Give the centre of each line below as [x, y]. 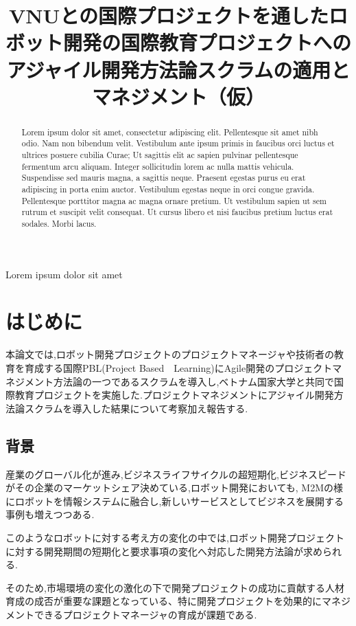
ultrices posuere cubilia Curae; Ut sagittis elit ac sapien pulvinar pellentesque [160, 155]
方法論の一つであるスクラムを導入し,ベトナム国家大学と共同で [193, 381]
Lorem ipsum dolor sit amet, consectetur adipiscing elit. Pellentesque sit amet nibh [170, 132]
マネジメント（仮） [178, 96]
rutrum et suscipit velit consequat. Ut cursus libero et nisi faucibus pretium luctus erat [177, 212]
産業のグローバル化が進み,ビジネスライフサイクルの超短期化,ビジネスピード [176, 474]
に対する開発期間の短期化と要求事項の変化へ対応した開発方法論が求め [164, 551]
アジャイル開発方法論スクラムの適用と [178, 69]
